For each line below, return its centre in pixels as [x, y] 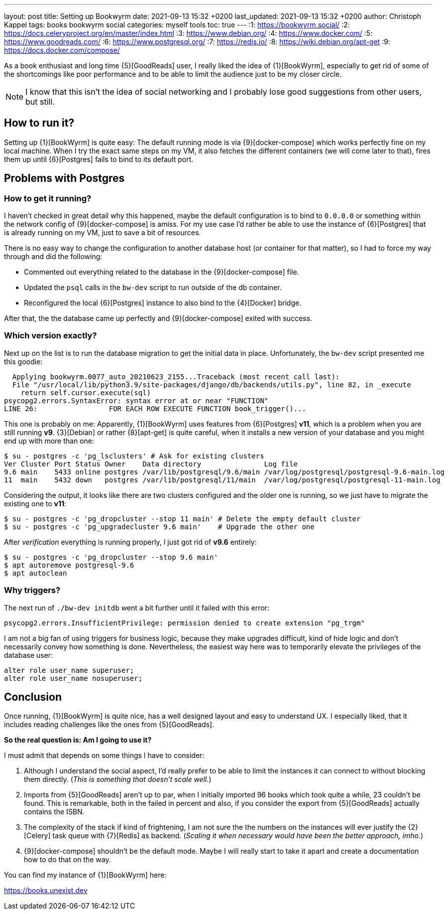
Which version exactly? [51, 336]
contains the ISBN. [54, 812]
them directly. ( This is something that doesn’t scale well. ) [118, 779]
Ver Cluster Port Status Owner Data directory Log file [151, 464]
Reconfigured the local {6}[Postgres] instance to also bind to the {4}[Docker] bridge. [163, 303]
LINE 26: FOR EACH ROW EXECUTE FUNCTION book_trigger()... [155, 408]
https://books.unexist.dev [46, 891]
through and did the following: [53, 257]
